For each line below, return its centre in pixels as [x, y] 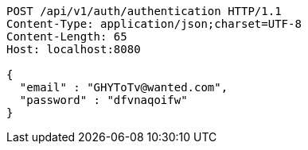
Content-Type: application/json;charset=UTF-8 [154, 24]
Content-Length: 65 [67, 37]
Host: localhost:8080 [74, 49]
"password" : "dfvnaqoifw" [103, 100]
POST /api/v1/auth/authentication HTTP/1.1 [144, 11]
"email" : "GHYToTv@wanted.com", [124, 87]
